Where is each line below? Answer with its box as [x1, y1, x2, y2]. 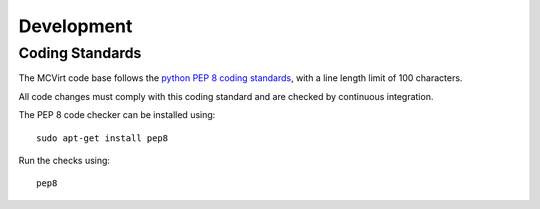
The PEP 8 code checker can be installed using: [18, 109, 216, 121]
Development [18, 15, 133, 37]
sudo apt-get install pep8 [36, 132, 169, 144]
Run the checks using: [18, 154, 110, 166]
